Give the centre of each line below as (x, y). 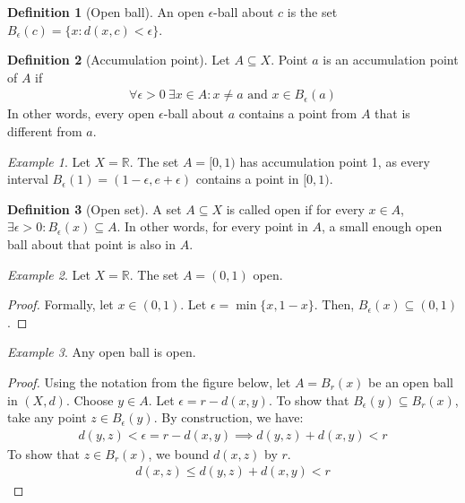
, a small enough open (382, 226)
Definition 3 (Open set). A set (95, 208)
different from (45, 131)
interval (28, 179)
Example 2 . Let (49, 274)
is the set (312, 12)
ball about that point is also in (92, 243)
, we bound (179, 453)
